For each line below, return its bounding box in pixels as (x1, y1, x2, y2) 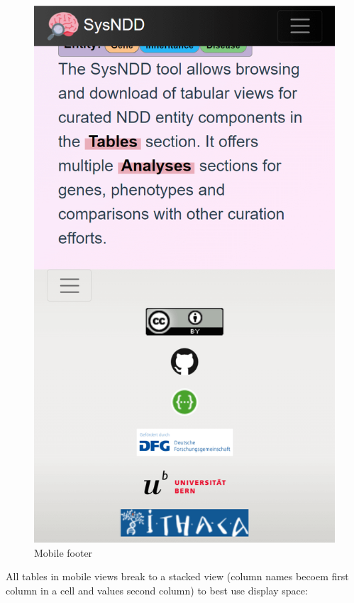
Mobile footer (34, 545, 93, 560)
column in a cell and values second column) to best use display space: (6, 582, 308, 597)
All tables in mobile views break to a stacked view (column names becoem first (6, 569, 349, 584)
